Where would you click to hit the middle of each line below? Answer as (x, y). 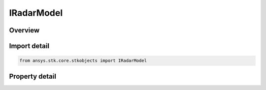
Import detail (29, 46)
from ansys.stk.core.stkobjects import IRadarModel (83, 61)
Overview (24, 30)
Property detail (33, 76)
